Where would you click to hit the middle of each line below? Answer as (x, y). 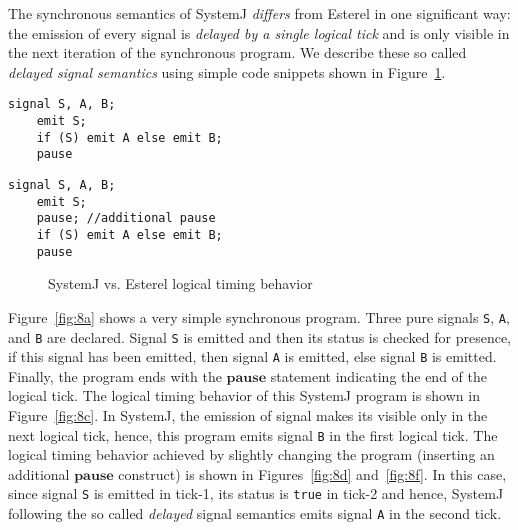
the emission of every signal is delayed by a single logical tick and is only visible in (259, 32)
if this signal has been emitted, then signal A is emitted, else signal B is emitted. (252, 356)
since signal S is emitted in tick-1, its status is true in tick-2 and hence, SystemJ (256, 493)
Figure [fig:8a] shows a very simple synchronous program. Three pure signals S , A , (259, 316)
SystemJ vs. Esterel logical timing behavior (180, 283)
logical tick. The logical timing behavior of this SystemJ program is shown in (244, 395)
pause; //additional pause (126, 218)
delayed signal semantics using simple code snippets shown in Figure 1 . (227, 71)
